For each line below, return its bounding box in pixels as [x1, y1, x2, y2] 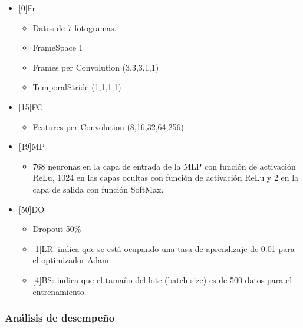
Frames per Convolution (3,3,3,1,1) [32, 61, 159, 73]
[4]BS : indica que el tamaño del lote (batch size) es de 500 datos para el [32, 273, 292, 286]
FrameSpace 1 [32, 41, 83, 54]
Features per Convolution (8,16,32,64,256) [32, 120, 184, 132]
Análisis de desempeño [5, 310, 115, 325]
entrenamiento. [32, 285, 87, 297]
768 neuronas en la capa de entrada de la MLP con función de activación [32, 160, 296, 172]
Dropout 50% [32, 223, 81, 235]
